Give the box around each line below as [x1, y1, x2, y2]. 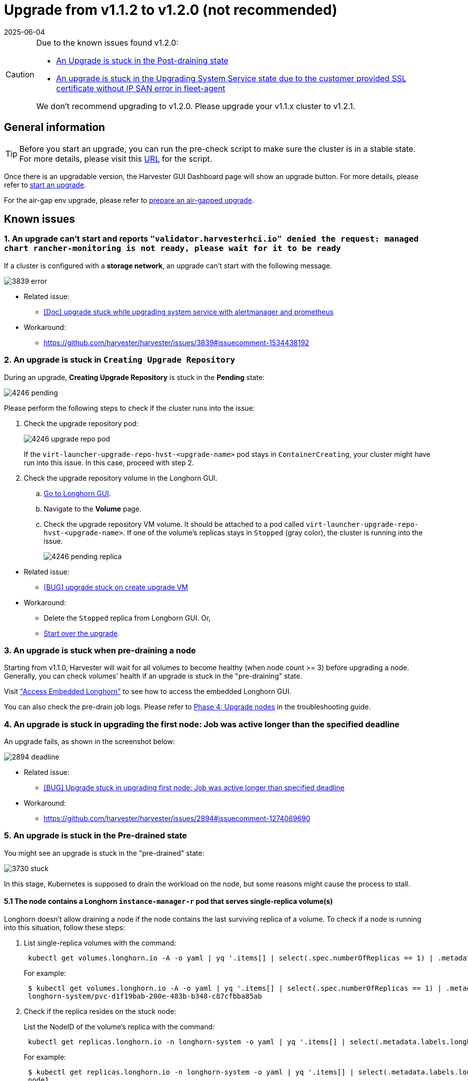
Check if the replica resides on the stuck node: [24, 1007, 176, 1016]
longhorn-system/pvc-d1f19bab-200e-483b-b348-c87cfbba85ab [28, 992, 262, 1001]
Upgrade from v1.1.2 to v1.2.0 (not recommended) [4, 1, 338, 18]
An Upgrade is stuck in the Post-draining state [56, 55, 229, 65]
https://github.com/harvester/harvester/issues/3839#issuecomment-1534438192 [44, 338, 309, 347]
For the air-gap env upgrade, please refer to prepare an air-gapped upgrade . [4, 195, 254, 204]
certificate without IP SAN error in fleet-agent [56, 83, 226, 93]
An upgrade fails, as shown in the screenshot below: [4, 737, 175, 746]
